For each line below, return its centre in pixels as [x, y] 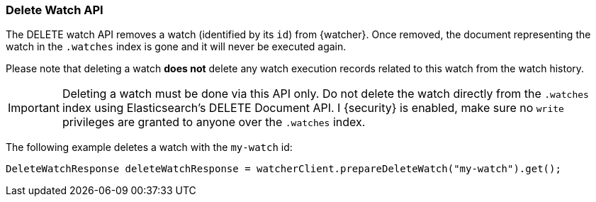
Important [34, 108]
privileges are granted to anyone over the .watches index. [214, 122]
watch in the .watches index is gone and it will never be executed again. [176, 47]
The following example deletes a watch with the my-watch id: [149, 147]
